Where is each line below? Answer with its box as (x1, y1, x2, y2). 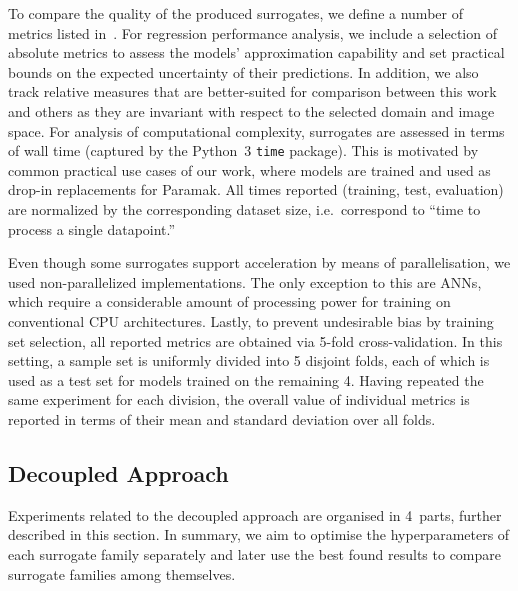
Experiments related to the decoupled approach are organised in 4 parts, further (8, 504, 502, 525)
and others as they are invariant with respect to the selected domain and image (8, 100, 495, 121)
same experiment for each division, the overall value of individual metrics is (8, 389, 470, 410)
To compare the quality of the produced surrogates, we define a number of (8, 3, 463, 23)
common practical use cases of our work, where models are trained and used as (8, 159, 491, 180)
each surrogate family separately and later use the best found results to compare (8, 543, 502, 564)
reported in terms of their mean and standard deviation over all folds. (8, 408, 436, 429)
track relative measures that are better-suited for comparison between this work (8, 81, 497, 102)
